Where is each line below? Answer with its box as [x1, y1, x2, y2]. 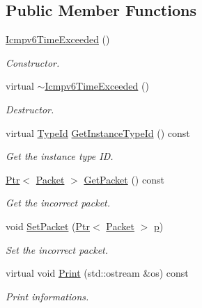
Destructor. [6, 102, 54, 116]
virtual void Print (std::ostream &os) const [6, 266, 189, 280]
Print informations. [6, 289, 89, 303]
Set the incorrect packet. [6, 242, 109, 257]
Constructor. [6, 55, 60, 70]
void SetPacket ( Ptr [6, 218, 90, 233]
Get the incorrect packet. [6, 195, 111, 210]
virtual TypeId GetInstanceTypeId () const [6, 125, 190, 140]
